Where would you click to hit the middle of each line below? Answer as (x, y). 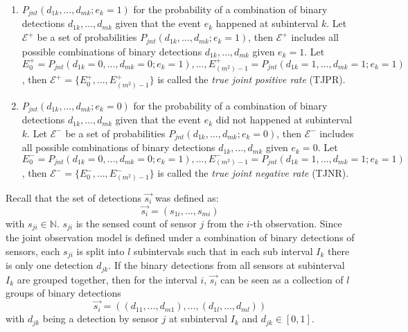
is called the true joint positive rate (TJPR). (251, 79)
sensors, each (33, 251)
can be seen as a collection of (282, 279)
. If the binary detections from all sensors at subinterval (227, 265)
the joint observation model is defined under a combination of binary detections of (180, 237)
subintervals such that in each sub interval (223, 251)
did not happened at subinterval (284, 120)
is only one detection (50, 265)
